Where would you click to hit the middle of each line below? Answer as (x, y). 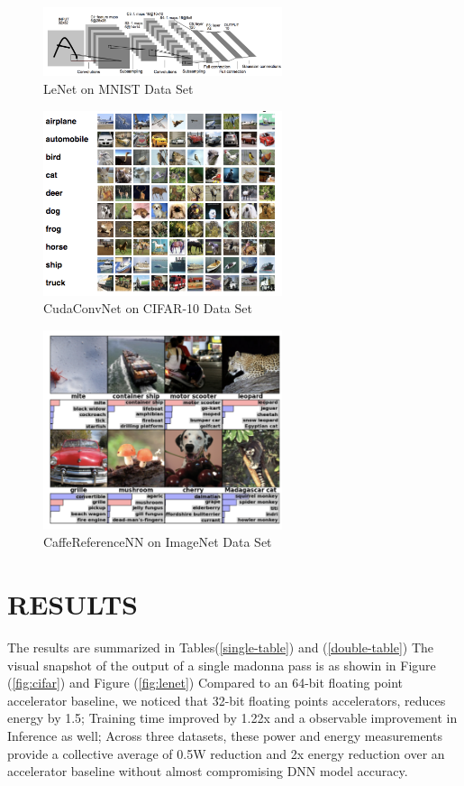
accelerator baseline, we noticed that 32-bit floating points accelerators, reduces (227, 700)
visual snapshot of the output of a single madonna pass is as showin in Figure (222, 665)
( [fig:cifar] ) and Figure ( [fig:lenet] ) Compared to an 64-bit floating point (205, 683)
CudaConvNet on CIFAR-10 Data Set (148, 308)
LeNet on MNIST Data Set (118, 89)
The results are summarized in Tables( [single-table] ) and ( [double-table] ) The (221, 647)
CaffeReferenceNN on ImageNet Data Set (158, 542)
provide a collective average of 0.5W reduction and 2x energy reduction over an (226, 753)
